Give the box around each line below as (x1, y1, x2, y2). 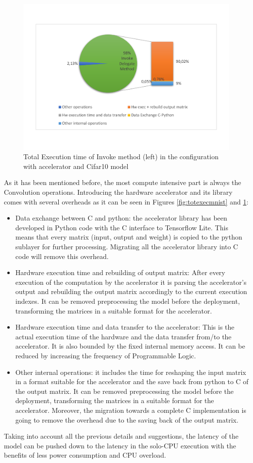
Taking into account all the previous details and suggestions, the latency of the (4, 431, 239, 441)
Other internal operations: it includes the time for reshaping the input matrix (15, 367, 246, 377)
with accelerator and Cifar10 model (23, 161, 129, 171)
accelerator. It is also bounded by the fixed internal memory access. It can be (15, 341, 245, 351)
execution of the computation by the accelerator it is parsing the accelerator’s (15, 277, 247, 287)
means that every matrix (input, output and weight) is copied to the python (15, 232, 242, 242)
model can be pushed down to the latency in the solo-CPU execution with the (4, 440, 236, 450)
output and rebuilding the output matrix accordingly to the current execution (15, 286, 247, 296)
